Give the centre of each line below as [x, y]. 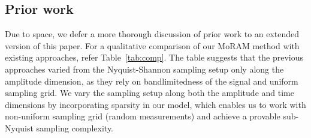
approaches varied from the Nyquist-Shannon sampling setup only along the [144, 69]
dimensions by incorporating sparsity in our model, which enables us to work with [155, 104]
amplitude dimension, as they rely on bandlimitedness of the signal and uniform [152, 81]
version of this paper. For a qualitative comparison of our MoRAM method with [152, 45]
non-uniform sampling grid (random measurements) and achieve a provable [143, 116]
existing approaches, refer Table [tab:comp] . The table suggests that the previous [154, 57]
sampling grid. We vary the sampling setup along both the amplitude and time [150, 93]
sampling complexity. [75, 127]
